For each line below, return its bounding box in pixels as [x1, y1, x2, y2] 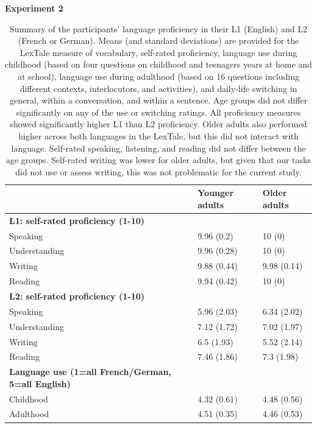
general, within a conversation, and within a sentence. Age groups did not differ [9, 94, 308, 107]
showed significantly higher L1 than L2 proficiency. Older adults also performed [10, 118, 307, 130]
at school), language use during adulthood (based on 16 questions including [17, 69, 300, 82]
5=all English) [9, 377, 71, 390]
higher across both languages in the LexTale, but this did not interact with [18, 129, 299, 142]
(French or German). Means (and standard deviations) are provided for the [18, 34, 299, 47]
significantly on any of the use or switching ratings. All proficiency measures [16, 105, 301, 118]
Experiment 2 [5, 2, 63, 14]
